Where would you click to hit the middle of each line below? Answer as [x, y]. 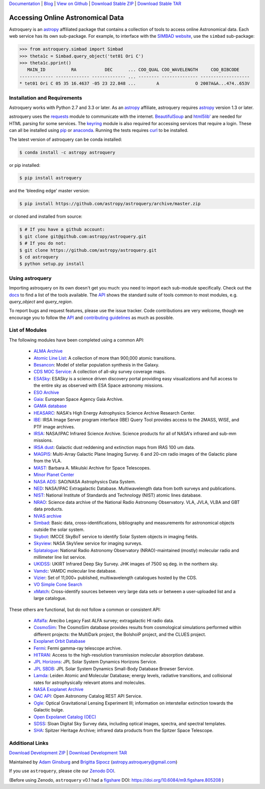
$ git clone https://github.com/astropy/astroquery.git [88, 250]
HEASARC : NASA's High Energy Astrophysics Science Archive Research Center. [115, 413]
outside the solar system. [59, 529]
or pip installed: [25, 165]
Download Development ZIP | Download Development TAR [68, 753]
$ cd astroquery [39, 257]
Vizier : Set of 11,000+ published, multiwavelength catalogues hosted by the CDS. [115, 578]
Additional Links [29, 743]
